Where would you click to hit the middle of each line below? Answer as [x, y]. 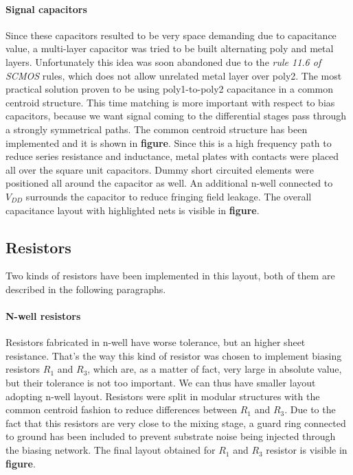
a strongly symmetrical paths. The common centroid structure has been [157, 129]
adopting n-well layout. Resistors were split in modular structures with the [163, 396]
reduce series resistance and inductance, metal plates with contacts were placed [172, 156]
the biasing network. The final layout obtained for [111, 450]
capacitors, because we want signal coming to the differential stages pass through [176, 116]
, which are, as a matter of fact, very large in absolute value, [215, 369]
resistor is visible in [307, 450]
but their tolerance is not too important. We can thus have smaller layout [161, 383]
